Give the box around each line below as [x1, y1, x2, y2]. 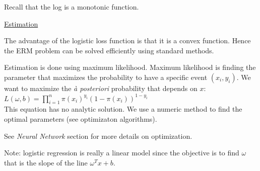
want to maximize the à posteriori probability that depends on [4, 82, 198, 93]
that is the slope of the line [4, 157, 88, 167]
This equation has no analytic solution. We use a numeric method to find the [4, 104, 242, 114]
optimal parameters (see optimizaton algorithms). [4, 113, 157, 124]
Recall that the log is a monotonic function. [4, 2, 139, 12]
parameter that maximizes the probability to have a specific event [4, 71, 208, 82]
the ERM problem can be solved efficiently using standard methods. [4, 45, 214, 55]
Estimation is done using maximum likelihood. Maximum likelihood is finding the [4, 62, 256, 72]
